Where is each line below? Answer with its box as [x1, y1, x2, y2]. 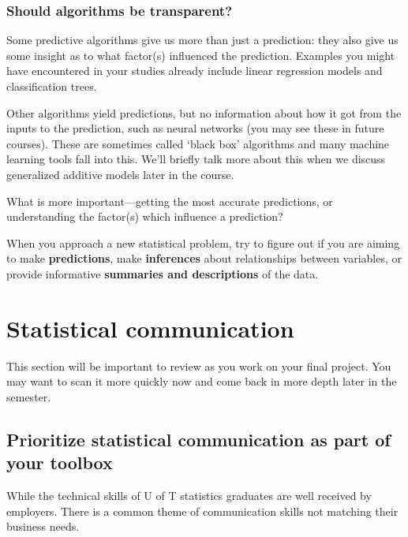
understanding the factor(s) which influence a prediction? [6, 208, 283, 225]
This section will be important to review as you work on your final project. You [6, 357, 391, 374]
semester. [6, 388, 51, 405]
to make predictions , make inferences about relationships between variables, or [6, 250, 402, 267]
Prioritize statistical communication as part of [6, 427, 391, 451]
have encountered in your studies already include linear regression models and [6, 62, 383, 79]
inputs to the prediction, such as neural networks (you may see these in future [6, 120, 384, 136]
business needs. [6, 518, 80, 535]
